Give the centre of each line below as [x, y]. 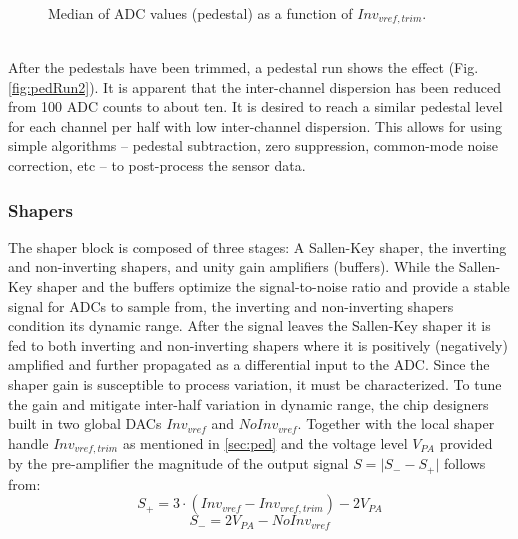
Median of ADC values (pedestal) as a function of [200, 13]
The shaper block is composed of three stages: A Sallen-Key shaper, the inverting [257, 246]
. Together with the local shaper [396, 423]
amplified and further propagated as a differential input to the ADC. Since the [249, 364]
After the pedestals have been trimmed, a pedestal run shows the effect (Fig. [243, 67]
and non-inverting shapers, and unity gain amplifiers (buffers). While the [231, 266]
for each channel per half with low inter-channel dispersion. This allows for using [255, 125]
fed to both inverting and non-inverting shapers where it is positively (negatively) [258, 344]
